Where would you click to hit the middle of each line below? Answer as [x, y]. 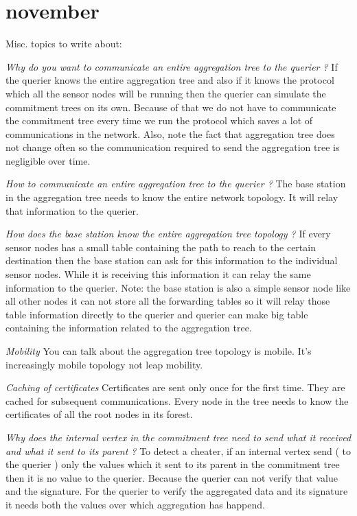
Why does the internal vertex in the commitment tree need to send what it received [178, 437]
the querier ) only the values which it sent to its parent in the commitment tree [173, 464]
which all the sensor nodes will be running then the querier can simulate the [166, 93]
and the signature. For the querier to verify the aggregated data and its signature [177, 491]
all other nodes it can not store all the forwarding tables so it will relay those [168, 301]
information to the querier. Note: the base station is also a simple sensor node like [178, 287]
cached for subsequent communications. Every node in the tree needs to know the [177, 400]
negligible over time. [48, 160]
